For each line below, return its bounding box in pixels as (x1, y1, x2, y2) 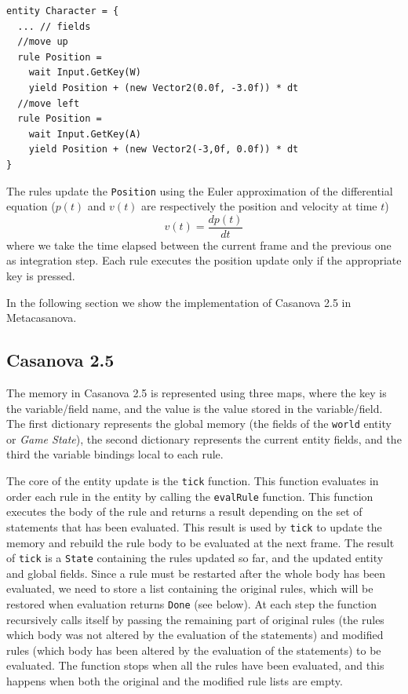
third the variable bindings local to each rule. (6, 446, 224, 462)
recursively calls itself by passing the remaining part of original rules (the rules (6, 611, 384, 627)
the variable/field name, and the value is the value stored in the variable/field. (6, 400, 383, 416)
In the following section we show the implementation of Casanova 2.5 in (6, 294, 352, 310)
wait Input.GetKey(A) (28, 128, 141, 140)
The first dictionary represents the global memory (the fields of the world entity (6, 415, 392, 432)
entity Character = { (6, 5, 119, 16)
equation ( (6, 198, 56, 214)
